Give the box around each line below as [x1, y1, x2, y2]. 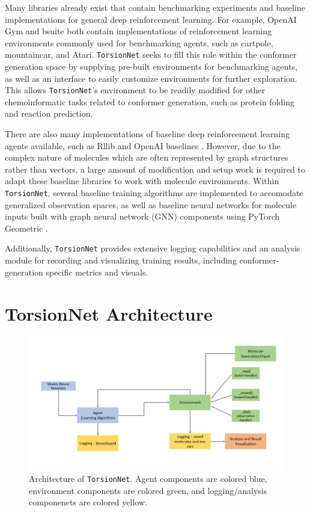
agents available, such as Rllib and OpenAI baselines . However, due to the [5, 139, 281, 152]
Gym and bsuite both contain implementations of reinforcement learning [5, 25, 272, 37]
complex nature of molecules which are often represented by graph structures [5, 151, 288, 164]
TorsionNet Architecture [5, 301, 213, 325]
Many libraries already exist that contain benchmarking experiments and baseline [5, 1, 305, 13]
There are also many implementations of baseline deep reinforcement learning [5, 128, 290, 140]
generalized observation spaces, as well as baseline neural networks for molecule [5, 198, 297, 211]
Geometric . [5, 221, 48, 234]
